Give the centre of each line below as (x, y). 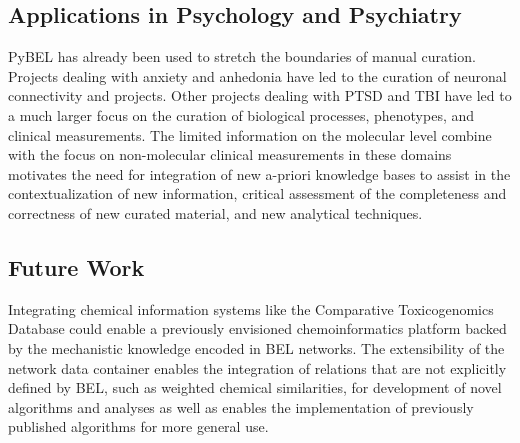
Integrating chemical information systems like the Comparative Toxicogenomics (251, 308)
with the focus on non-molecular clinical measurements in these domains (230, 154)
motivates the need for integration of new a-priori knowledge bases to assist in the (259, 173)
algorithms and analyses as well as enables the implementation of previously (241, 406)
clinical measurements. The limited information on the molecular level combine (250, 134)
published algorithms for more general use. (138, 426)
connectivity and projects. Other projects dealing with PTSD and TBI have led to (260, 95)
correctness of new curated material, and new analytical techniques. (215, 212)
